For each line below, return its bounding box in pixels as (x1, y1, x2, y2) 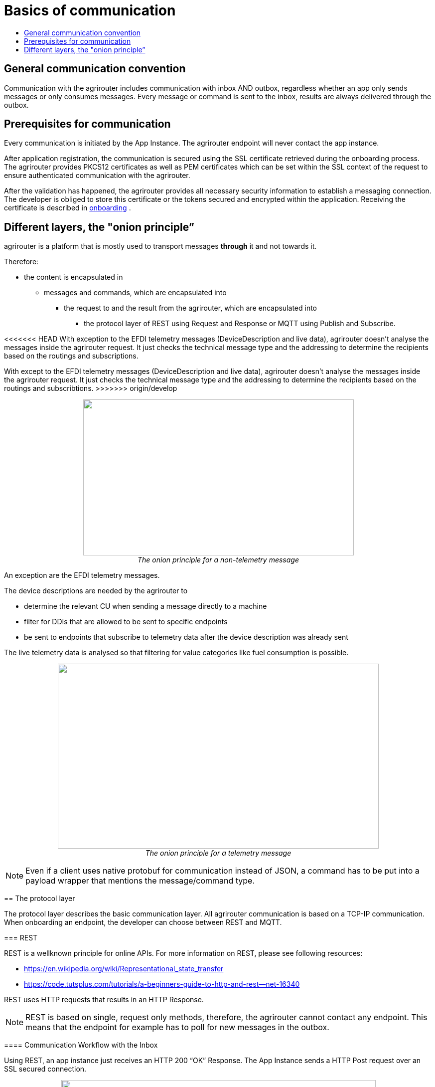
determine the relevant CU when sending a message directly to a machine (24, 602, 267, 611)
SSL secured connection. (4, 1065, 87, 1074)
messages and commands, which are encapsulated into (44, 288, 227, 297)
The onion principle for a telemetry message (145, 849, 291, 858)
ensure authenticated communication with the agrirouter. (4, 171, 190, 180)
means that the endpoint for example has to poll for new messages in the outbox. (25, 1022, 329, 1033)
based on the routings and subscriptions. (4, 352, 139, 361)
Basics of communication (4, 2, 176, 19)
